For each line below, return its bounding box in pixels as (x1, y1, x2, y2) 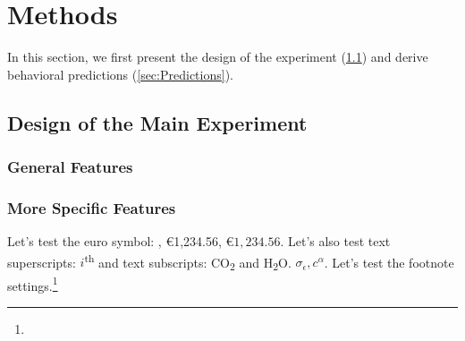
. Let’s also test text (280, 232, 391, 251)
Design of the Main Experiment (7, 108, 308, 136)
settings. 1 (7, 273, 58, 294)
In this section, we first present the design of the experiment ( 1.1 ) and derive (7, 47, 428, 66)
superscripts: (7, 252, 76, 271)
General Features (7, 156, 133, 178)
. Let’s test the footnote (324, 252, 454, 271)
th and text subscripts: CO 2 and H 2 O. (84, 250, 292, 274)
